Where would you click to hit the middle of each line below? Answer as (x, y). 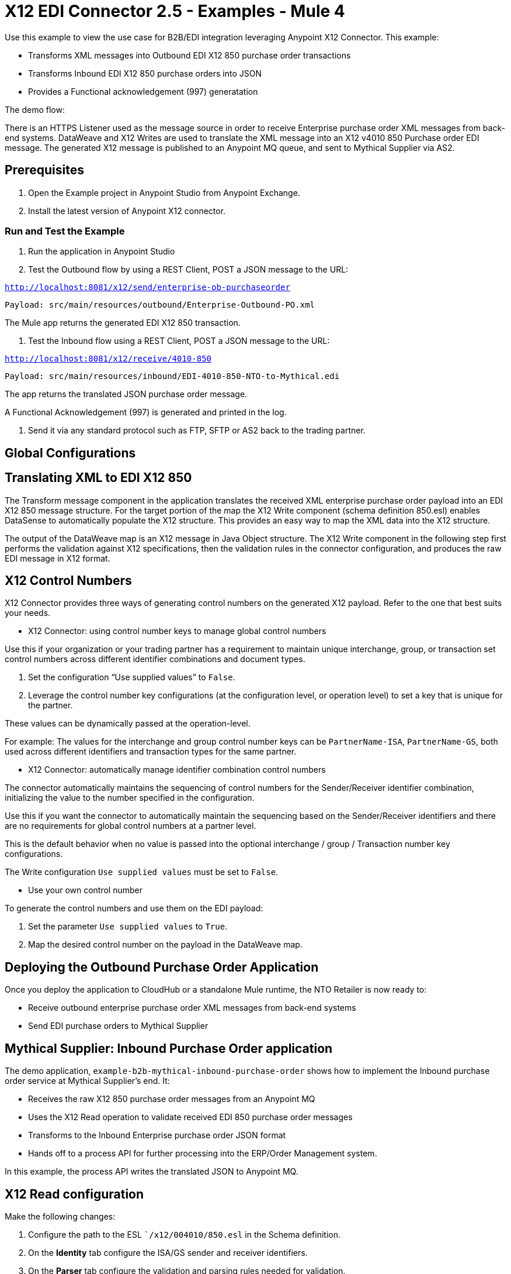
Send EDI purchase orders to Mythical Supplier (118, 1026)
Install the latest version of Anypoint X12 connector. (127, 211)
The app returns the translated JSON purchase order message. (126, 394)
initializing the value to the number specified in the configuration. (130, 798)
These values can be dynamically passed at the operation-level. (128, 724)
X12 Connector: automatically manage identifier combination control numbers (177, 770)
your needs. (28, 613)
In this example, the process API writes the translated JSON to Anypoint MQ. (152, 1172)
